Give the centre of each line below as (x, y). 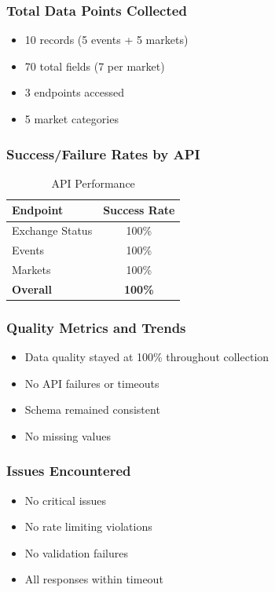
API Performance (93, 183)
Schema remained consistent (92, 409)
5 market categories (71, 119)
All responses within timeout (94, 579)
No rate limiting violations (88, 526)
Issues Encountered (69, 471)
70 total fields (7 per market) (95, 66)
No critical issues (66, 500)
